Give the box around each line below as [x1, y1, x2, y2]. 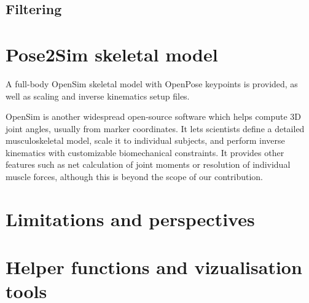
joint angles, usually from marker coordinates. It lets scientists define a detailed [6, 122, 305, 135]
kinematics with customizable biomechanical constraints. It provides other [6, 146, 284, 159]
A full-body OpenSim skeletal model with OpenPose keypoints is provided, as [6, 77, 298, 90]
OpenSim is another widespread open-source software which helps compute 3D [6, 110, 301, 123]
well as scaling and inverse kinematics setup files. [6, 89, 190, 102]
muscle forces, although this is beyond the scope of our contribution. [6, 170, 263, 183]
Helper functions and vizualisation [6, 254, 302, 280]
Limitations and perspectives [6, 206, 255, 231]
